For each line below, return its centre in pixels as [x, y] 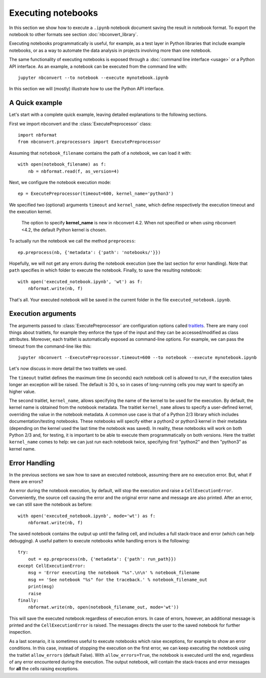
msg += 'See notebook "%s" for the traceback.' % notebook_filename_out [118, 580]
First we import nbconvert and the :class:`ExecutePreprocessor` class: [81, 124]
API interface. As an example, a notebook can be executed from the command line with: [98, 66]
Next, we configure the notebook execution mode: [60, 182]
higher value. [22, 392]
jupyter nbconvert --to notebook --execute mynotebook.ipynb [93, 77]
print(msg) [41, 587]
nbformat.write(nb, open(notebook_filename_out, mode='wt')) [103, 607]
